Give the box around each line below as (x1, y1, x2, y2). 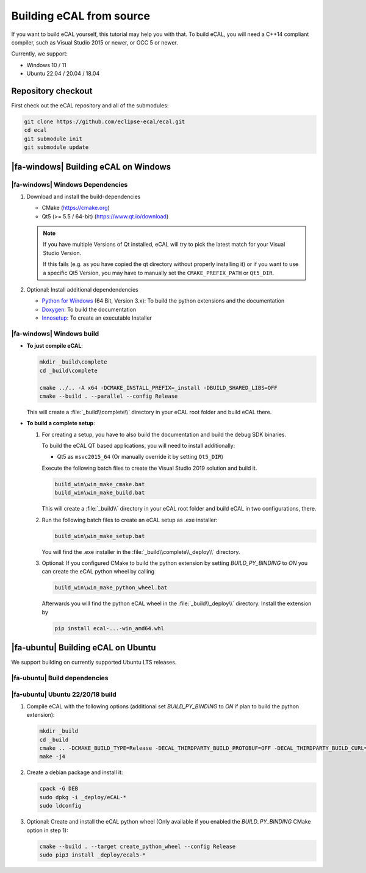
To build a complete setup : (26, 420, 95, 427)
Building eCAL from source (11, 9, 151, 23)
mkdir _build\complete (39, 359, 107, 365)
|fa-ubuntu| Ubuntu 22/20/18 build (11, 690, 117, 699)
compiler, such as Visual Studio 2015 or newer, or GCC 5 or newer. (11, 38, 178, 46)
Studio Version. (43, 249, 82, 256)
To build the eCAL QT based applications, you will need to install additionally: (41, 442, 235, 450)
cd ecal (24, 127, 47, 134)
